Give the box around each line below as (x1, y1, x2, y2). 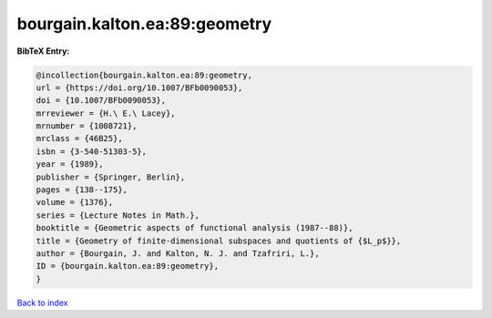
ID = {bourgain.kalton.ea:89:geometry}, (36, 261, 219, 272)
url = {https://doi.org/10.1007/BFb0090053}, (36, 82, 243, 93)
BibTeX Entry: (16, 46, 70, 56)
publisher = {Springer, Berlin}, (36, 171, 186, 182)
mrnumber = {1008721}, (36, 121, 138, 131)
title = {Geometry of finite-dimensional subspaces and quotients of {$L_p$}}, (36, 235, 402, 246)
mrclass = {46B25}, (36, 133, 123, 144)
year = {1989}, (36, 159, 104, 169)
